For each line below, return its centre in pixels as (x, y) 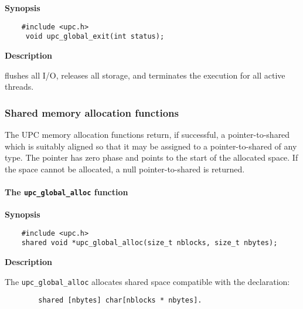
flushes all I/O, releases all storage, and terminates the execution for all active (145, 75)
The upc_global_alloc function (67, 191)
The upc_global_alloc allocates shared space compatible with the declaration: (147, 281)
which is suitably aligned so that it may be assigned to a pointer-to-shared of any (151, 146)
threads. (19, 86)
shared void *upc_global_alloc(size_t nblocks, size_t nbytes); (149, 243)
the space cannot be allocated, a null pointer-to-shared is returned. (125, 169)
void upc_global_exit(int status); (95, 37)
